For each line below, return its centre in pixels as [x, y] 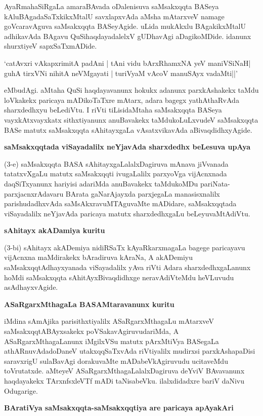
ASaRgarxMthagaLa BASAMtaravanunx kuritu [89, 304]
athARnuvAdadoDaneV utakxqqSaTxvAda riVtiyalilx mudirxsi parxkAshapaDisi [130, 351]
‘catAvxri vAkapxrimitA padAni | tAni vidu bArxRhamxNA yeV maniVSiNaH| [127, 63]
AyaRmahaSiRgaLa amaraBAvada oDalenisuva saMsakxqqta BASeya [112, 6]
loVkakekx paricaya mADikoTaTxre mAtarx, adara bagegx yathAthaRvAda [122, 100]
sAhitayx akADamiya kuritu [55, 230]
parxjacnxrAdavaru [34, 193]
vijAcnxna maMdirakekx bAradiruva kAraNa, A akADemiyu [98, 257]
